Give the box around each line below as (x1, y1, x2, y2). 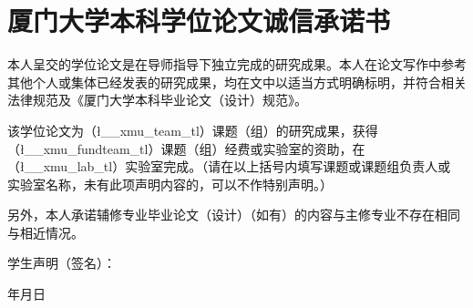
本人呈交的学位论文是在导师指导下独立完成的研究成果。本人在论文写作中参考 (7, 55, 467, 74)
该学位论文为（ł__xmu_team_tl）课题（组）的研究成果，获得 (7, 120, 378, 139)
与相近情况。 (7, 222, 84, 241)
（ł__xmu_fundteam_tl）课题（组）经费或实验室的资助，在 (7, 139, 365, 158)
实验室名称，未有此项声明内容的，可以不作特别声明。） (7, 174, 333, 193)
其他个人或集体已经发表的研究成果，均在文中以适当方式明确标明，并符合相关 (7, 72, 467, 91)
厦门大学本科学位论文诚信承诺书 (7, 2, 391, 39)
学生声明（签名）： (7, 253, 116, 272)
